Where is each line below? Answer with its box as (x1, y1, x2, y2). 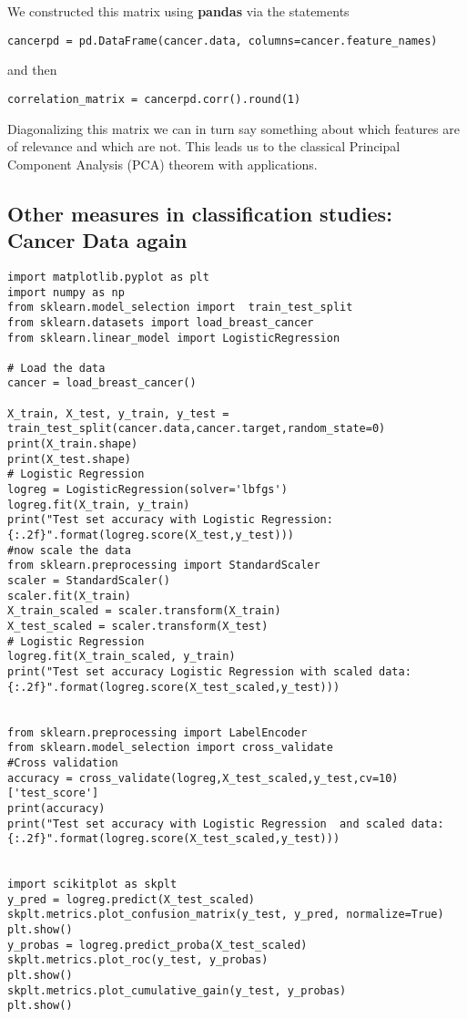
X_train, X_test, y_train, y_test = (7, 407, 229, 420)
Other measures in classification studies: (7, 199, 392, 227)
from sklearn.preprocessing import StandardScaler (7, 559, 320, 572)
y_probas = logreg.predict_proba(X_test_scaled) (7, 938, 308, 952)
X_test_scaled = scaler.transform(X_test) (7, 619, 269, 633)
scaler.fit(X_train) (7, 589, 132, 602)
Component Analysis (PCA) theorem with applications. (7, 154, 318, 173)
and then (7, 60, 57, 79)
